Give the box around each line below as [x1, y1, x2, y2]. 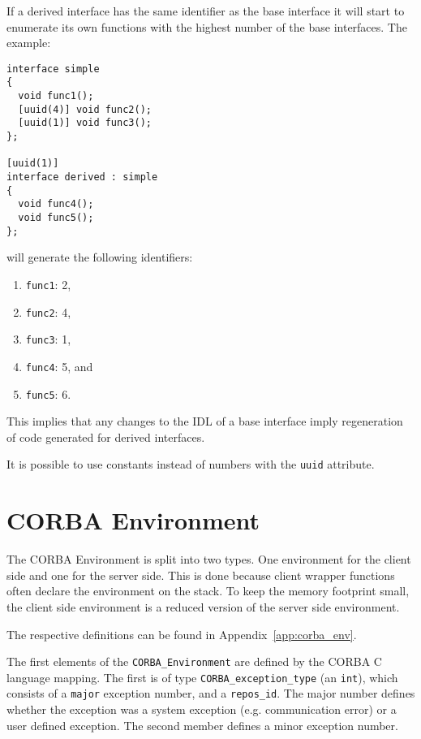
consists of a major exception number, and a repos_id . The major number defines [6, 685, 415, 702]
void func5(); [18, 212, 94, 223]
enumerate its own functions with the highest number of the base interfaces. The [6, 18, 407, 35]
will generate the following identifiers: [6, 248, 193, 266]
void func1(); [18, 90, 94, 102]
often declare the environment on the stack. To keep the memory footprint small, [6, 582, 410, 599]
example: [6, 34, 51, 51]
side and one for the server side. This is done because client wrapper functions [6, 566, 395, 583]
